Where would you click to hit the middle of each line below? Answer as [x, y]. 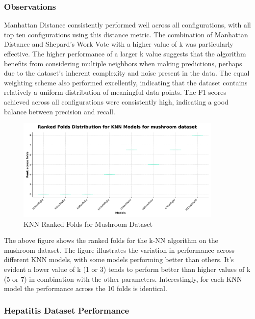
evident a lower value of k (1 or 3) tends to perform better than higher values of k [127, 269]
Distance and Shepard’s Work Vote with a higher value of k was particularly [119, 44]
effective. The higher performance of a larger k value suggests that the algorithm [125, 53]
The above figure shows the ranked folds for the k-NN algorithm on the [111, 240]
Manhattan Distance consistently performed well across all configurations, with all [127, 25]
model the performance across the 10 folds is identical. [86, 288]
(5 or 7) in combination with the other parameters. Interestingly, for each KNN [123, 279]
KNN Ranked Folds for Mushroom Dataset [88, 224]
